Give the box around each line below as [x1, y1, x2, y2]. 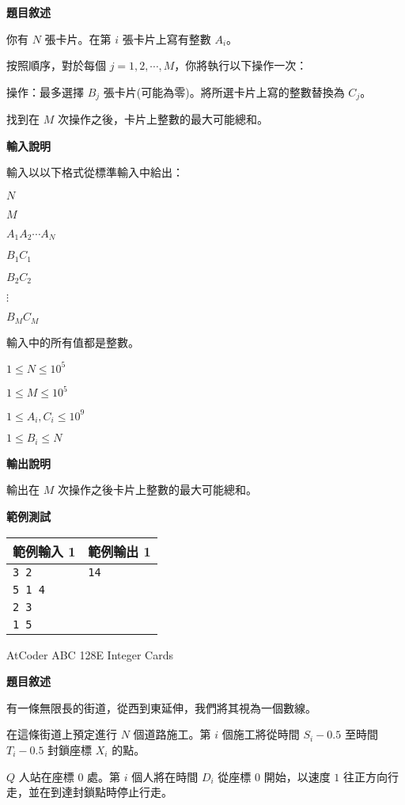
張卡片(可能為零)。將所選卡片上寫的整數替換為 [103, 83, 345, 100]
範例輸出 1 [88, 541, 151, 560]
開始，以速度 [263, 768, 331, 784]
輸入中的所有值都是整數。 [6, 333, 139, 350]
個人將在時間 [131, 768, 199, 784]
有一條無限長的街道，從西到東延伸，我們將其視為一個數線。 [6, 699, 316, 716]
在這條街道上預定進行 [6, 726, 117, 742]
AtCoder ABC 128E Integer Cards [6, 646, 173, 663]
